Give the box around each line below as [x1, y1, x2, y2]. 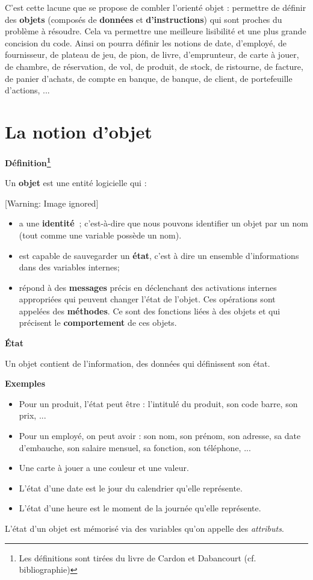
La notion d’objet [5, 119, 152, 143]
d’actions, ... [5, 84, 50, 96]
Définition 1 [5, 154, 51, 169]
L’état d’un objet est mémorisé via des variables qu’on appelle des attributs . [5, 522, 284, 534]
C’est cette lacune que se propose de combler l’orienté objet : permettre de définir [5, 1, 306, 13]
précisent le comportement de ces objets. [19, 316, 177, 329]
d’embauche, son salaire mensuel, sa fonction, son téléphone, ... [19, 441, 251, 454]
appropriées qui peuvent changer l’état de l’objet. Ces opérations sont [19, 293, 276, 305]
